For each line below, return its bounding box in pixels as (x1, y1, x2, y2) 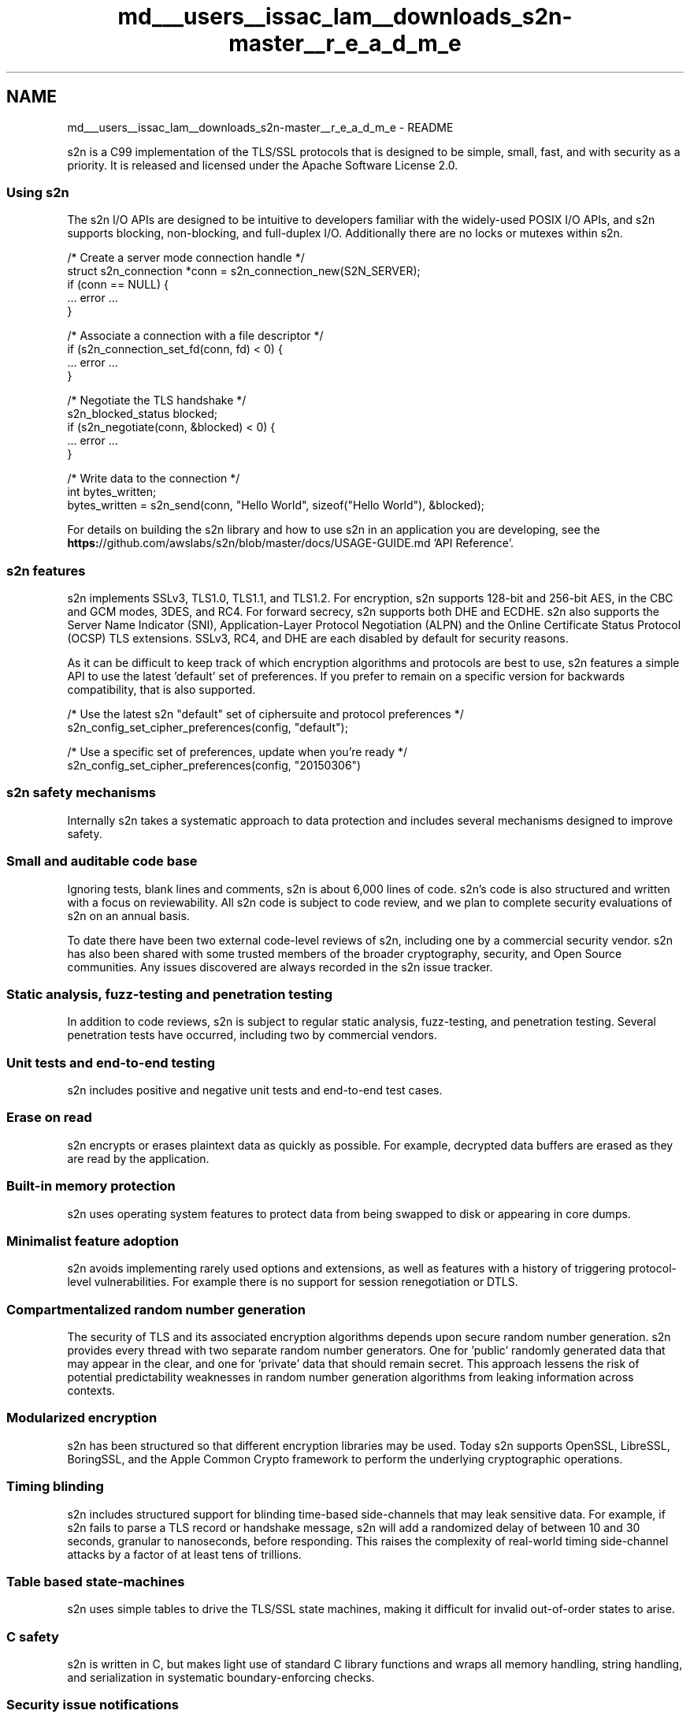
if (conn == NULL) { (67, 278, 169, 292)
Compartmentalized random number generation (6, 1301, 306, 1317)
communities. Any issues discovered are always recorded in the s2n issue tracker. (67, 960, 493, 974)
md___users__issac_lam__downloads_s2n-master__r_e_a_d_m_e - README (67, 120, 454, 134)
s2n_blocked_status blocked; (67, 407, 218, 421)
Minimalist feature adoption (6, 1232, 180, 1249)
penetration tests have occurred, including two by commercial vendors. (67, 1028, 438, 1042)
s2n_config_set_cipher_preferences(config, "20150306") (67, 758, 362, 773)
